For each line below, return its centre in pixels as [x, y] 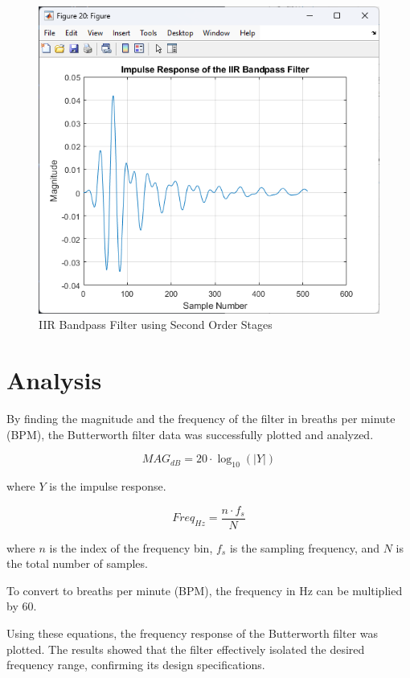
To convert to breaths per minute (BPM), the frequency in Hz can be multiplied [205, 590]
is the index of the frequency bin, [131, 547]
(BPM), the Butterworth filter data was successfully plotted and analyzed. [190, 434]
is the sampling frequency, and [304, 547]
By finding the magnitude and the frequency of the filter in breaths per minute [201, 419]
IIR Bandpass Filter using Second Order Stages [156, 325]
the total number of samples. [77, 563]
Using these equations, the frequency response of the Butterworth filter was [193, 633]
